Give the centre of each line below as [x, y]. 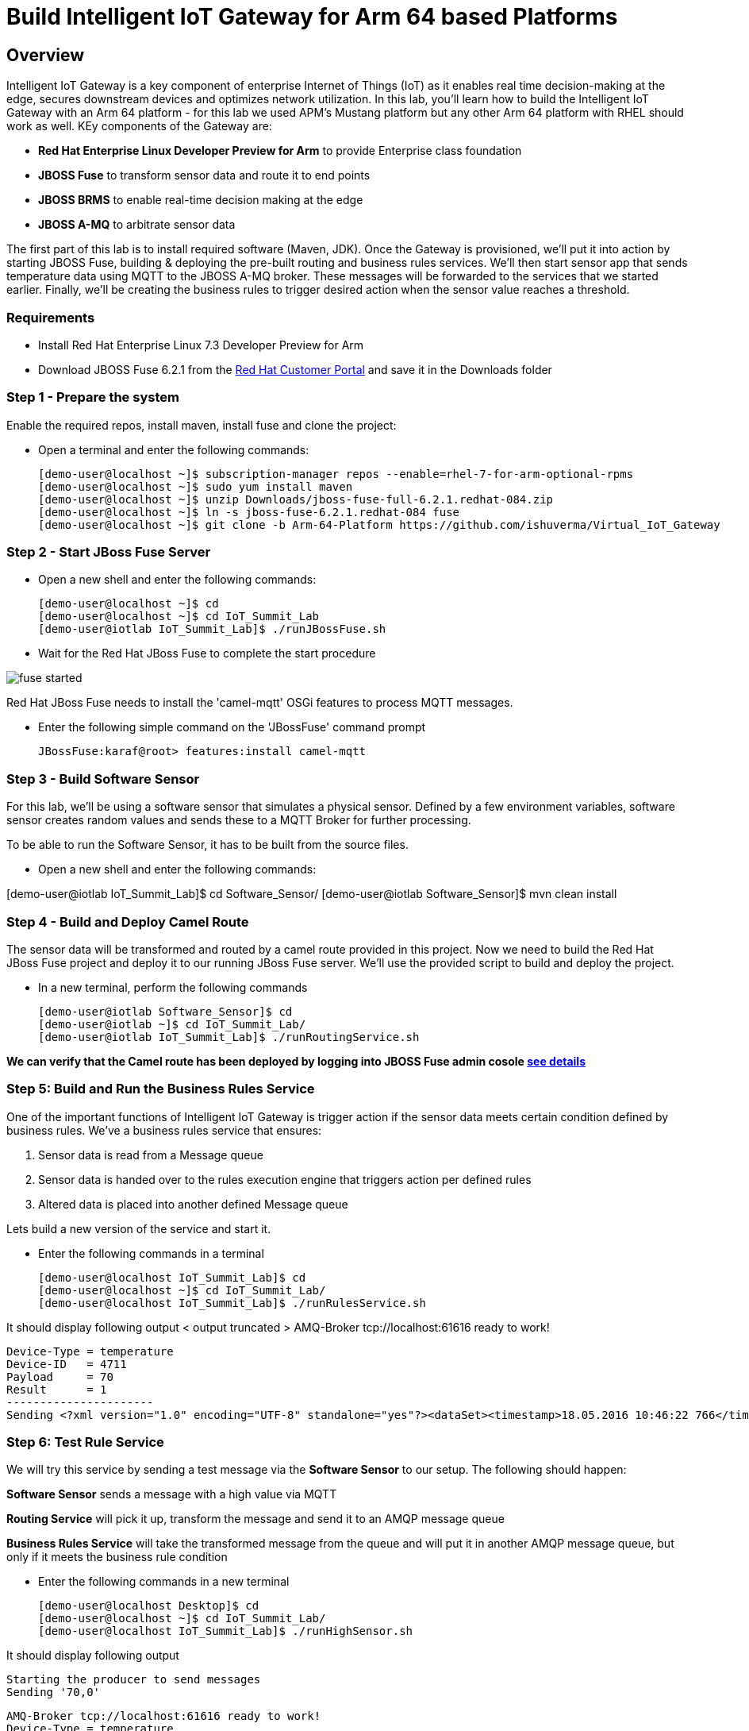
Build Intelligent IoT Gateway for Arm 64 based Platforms [312, 17]
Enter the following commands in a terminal [151, 1253]
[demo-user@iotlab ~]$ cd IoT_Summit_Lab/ [172, 1024]
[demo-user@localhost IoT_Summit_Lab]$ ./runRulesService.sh [232, 1303]
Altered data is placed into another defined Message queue [193, 1204]
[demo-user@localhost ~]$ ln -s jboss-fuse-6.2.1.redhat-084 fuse [249, 512]
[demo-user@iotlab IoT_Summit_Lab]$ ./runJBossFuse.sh [212, 629]
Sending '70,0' [54, 1692]
